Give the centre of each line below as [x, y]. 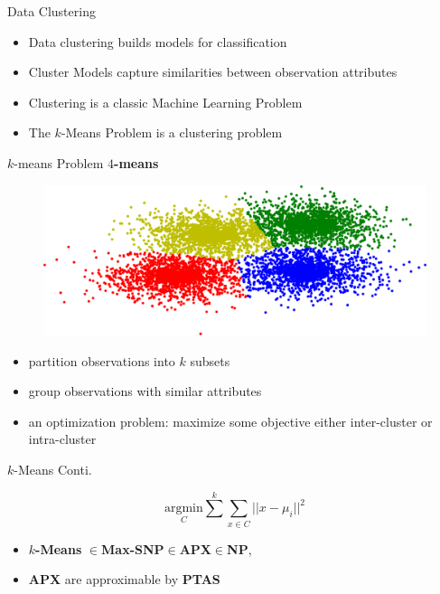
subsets [210, 360]
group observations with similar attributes [145, 391]
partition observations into [102, 360]
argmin [183, 509]
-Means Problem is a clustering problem [172, 132]
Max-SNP [133, 548]
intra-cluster [62, 439]
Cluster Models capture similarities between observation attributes [213, 72]
